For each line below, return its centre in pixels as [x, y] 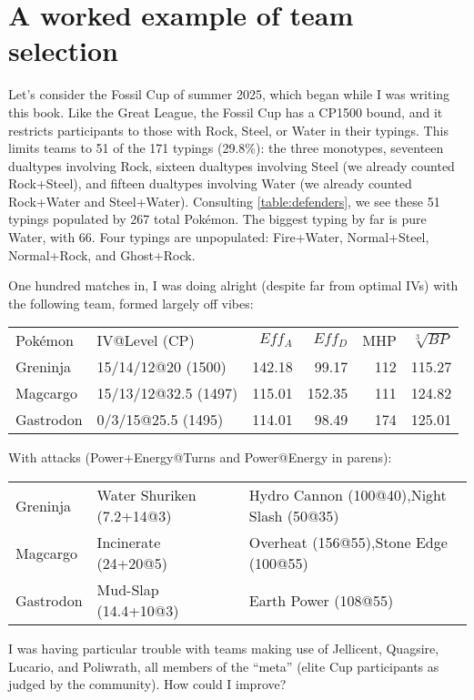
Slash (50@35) [294, 516]
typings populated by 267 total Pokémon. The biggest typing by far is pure [217, 219]
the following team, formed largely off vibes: [131, 303]
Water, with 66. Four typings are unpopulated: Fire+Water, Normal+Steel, [219, 237]
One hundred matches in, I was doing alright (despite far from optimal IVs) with [233, 285]
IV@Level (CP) [146, 340]
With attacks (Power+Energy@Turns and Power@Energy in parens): [200, 457]
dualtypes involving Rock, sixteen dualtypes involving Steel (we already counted [232, 165]
